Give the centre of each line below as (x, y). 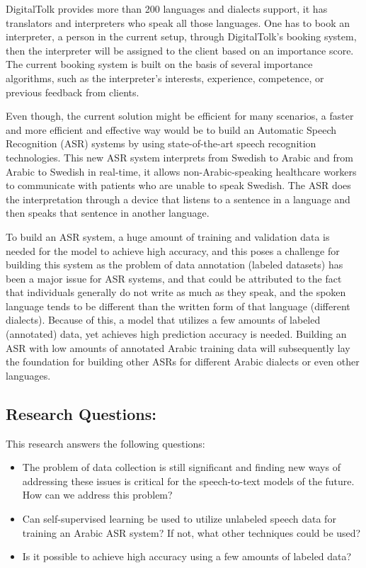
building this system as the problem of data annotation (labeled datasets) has (175, 265)
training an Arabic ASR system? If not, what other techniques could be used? (191, 532)
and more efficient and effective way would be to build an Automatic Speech (171, 129)
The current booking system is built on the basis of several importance (159, 64)
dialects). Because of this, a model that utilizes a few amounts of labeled (163, 320)
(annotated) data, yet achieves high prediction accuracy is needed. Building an (176, 334)
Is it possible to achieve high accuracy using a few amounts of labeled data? (187, 556)
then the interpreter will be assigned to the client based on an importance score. (180, 50)
